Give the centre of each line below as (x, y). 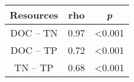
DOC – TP (34, 50)
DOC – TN (34, 33)
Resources (34, 15)
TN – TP (34, 67)
